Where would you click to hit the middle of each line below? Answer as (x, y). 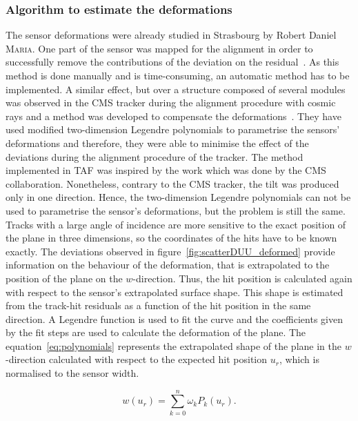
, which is (299, 359)
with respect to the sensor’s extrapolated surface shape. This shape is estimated (175, 292)
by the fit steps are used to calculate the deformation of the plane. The (156, 332)
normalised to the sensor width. (72, 373)
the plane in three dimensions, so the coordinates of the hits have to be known (171, 238)
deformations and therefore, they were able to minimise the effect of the (157, 143)
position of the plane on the (64, 278)
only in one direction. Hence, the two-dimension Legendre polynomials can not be (178, 197)
